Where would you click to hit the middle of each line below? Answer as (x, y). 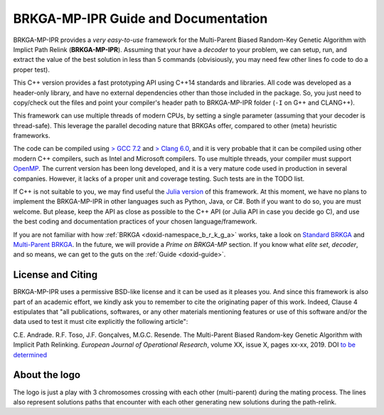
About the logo (47, 375)
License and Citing (55, 275)
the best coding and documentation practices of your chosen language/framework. (135, 221)
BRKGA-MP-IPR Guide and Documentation (140, 19)
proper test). (31, 69)
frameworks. (32, 136)
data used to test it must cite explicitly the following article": (101, 322)
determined (30, 354)
